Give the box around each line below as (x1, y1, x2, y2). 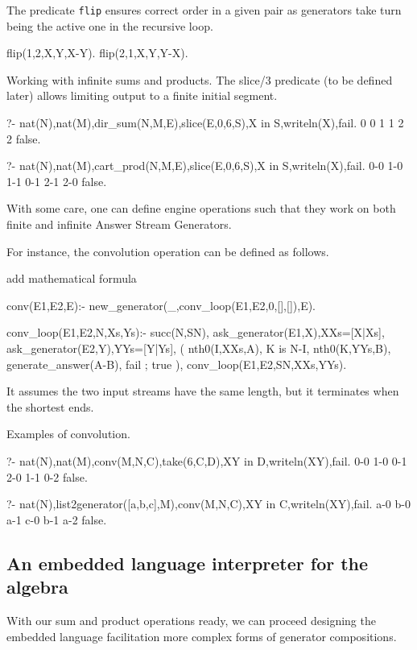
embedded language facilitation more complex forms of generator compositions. (6, 627, 397, 644)
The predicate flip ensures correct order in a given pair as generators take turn (6, 2, 402, 18)
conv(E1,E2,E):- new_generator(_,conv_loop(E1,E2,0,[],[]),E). (6, 296, 316, 313)
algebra (6, 574, 68, 599)
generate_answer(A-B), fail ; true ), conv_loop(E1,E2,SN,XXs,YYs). (6, 355, 347, 372)
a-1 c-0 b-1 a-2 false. (6, 511, 107, 528)
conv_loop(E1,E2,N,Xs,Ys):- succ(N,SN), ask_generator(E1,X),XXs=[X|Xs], (6, 324, 385, 341)
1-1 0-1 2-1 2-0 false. (6, 172, 107, 189)
